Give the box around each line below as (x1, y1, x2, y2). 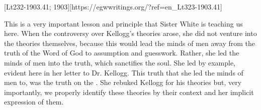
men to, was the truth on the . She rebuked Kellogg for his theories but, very (4, 77, 242, 87)
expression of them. (4, 96, 64, 107)
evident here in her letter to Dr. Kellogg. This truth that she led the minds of (4, 67, 243, 77)
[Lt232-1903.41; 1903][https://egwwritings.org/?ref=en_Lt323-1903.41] (4, 1, 222, 11)
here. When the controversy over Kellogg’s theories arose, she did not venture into (4, 28, 257, 38)
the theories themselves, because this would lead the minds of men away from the (4, 37, 255, 48)
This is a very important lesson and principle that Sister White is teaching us (4, 18, 243, 28)
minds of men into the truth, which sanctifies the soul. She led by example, (4, 57, 236, 67)
